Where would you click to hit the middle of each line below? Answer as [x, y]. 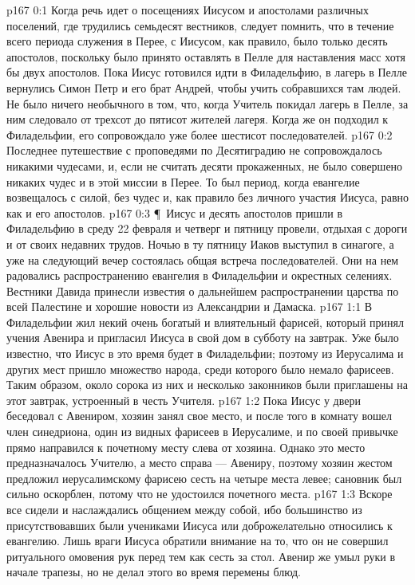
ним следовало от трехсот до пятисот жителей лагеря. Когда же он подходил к [198, 119]
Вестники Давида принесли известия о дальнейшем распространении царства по [203, 291]
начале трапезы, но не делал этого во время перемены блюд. [154, 572]
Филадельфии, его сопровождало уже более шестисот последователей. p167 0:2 [200, 134]
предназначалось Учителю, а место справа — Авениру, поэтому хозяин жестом [200, 463]
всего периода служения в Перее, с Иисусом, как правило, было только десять [197, 41]
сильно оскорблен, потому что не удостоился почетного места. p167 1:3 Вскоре [200, 494]
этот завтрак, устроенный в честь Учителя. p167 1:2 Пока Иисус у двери [184, 400]
